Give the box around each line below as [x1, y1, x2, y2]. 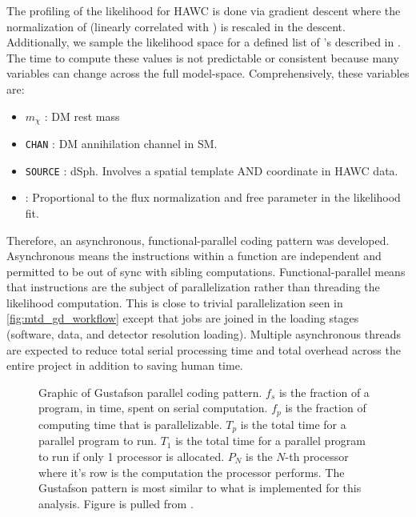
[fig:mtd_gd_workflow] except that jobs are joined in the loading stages [6, 310, 359, 327]
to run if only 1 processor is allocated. [38, 447, 225, 464]
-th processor [285, 447, 349, 464]
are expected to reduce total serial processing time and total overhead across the [6, 341, 401, 358]
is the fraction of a [278, 383, 370, 400]
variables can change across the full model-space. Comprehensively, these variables [6, 65, 410, 82]
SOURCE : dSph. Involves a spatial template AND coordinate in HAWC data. [25, 162, 398, 178]
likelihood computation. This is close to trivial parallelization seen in [6, 294, 343, 311]
